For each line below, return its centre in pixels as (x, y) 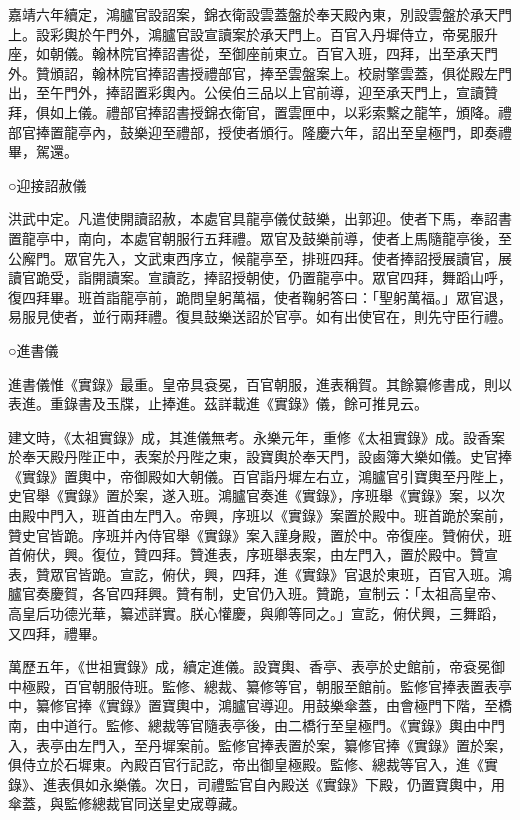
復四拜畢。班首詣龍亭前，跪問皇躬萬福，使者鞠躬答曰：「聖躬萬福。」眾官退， (260, 296)
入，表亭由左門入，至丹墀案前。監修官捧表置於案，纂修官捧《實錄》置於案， (260, 744)
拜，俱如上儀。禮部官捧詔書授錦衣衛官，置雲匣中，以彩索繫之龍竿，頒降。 (253, 111)
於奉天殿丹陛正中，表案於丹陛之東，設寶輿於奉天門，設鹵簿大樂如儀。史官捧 (260, 456)
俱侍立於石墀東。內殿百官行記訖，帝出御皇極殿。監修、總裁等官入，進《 (246, 764)
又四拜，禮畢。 (57, 632)
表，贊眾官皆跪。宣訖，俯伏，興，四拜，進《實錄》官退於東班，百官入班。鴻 (260, 573)
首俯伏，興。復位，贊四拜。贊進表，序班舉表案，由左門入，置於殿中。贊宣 (253, 554)
